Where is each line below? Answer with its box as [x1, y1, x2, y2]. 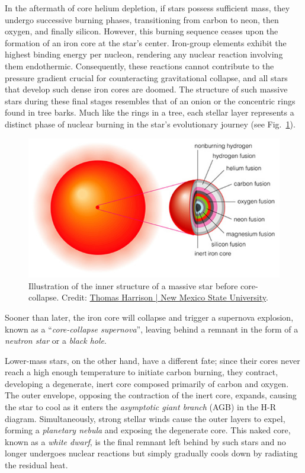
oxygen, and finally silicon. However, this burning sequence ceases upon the [5, 25, 278, 37]
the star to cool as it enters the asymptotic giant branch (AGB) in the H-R [5, 401, 277, 413]
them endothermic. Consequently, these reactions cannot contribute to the [5, 59, 274, 72]
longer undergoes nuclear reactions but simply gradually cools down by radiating [5, 447, 298, 459]
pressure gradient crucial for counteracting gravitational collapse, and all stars [5, 71, 288, 84]
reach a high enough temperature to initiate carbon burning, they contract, [5, 366, 278, 378]
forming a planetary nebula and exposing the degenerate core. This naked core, [5, 424, 291, 436]
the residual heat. [5, 459, 68, 471]
